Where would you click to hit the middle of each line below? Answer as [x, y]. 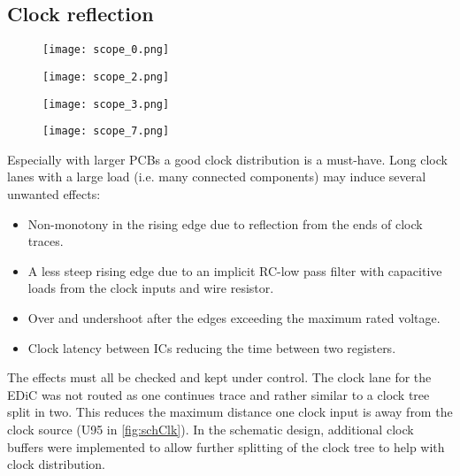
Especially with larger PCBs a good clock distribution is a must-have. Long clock [227, 159]
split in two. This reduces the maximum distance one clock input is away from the [230, 412]
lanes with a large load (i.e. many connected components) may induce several [217, 177]
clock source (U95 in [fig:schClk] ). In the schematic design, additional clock [211, 429]
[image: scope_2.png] [106, 77]
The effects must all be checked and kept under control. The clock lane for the [219, 377]
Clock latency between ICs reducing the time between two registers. [212, 347]
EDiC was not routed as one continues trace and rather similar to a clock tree [218, 394]
